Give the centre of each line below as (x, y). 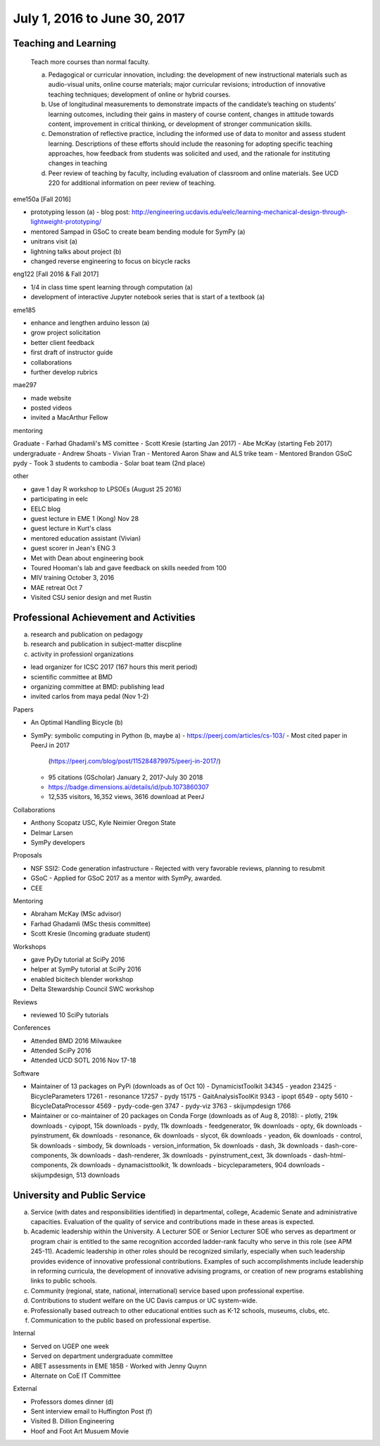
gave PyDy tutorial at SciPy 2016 (78, 959)
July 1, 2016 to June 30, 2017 (99, 18)
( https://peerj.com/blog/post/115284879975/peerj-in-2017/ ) (134, 761)
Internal (24, 1333)
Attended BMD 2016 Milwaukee (76, 1041)
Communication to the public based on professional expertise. (121, 1320)
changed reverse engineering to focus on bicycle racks (110, 261)
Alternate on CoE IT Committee (76, 1376)
